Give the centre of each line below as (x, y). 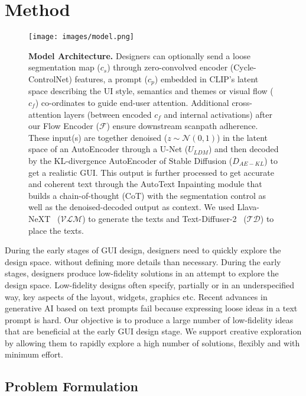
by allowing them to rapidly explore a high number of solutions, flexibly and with (152, 342)
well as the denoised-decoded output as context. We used (131, 207)
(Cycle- (243, 67)
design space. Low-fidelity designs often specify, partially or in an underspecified (150, 284)
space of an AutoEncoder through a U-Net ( (108, 149)
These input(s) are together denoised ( (98, 137)
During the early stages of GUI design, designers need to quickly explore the (143, 250)
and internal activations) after (218, 114)
